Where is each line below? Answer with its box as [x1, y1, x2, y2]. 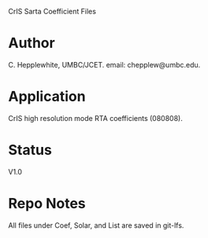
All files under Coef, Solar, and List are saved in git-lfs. [8, 220, 184, 230]
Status [8, 141, 53, 159]
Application [8, 88, 86, 105]
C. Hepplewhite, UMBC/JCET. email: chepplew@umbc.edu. [8, 60, 201, 69]
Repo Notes [8, 195, 87, 212]
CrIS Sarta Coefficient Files [8, 7, 97, 16]
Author [8, 35, 55, 52]
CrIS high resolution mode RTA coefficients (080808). [8, 113, 183, 123]
